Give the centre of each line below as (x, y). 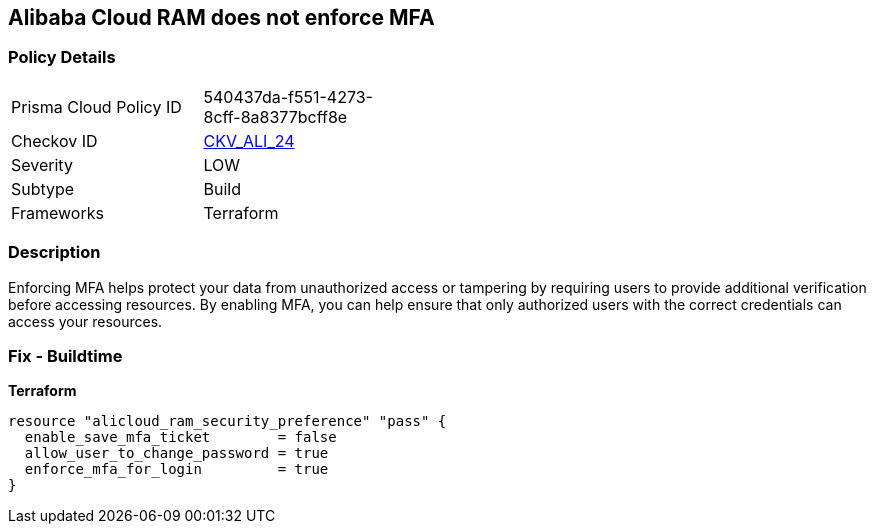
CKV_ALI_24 (249, 140)
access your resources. (85, 321)
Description (54, 252)
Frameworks (57, 212)
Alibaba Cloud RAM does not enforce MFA (221, 17)
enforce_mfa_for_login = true (176, 469)
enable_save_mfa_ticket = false (180, 437)
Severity (42, 164)
